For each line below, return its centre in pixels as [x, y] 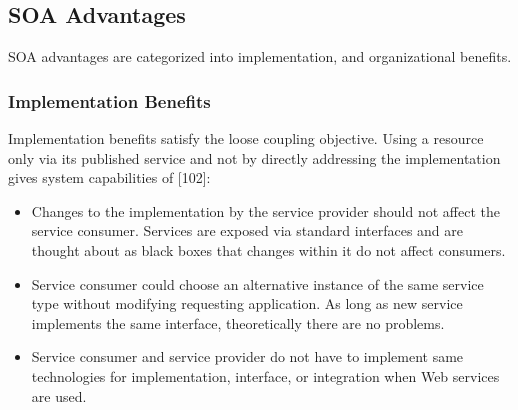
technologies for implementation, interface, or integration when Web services [265, 375]
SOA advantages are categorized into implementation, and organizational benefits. [260, 56]
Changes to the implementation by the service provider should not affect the [265, 210]
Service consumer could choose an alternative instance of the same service [257, 283]
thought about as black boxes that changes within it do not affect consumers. [268, 249]
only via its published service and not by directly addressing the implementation [254, 157]
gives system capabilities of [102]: [109, 177]
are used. [59, 395]
